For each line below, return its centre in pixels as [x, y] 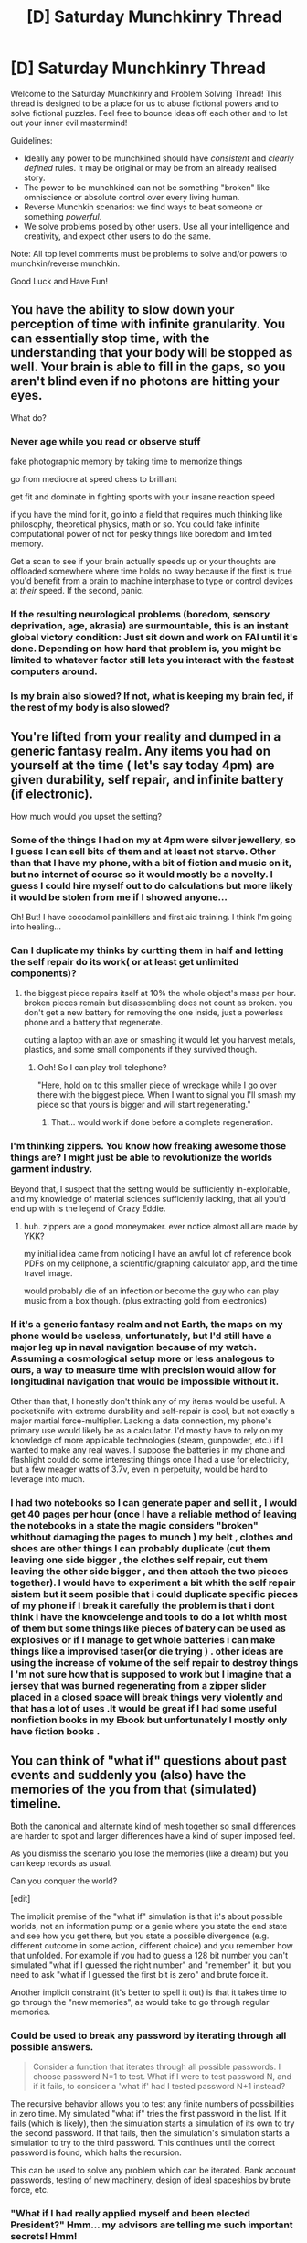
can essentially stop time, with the [110, 339]
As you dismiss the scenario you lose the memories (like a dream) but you [149, 1853]
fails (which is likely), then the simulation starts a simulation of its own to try [153, 2123]
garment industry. [52, 1169]
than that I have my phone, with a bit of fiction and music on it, [151, 863]
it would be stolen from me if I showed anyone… [119, 896]
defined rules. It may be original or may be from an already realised [150, 167]
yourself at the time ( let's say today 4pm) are [143, 766]
